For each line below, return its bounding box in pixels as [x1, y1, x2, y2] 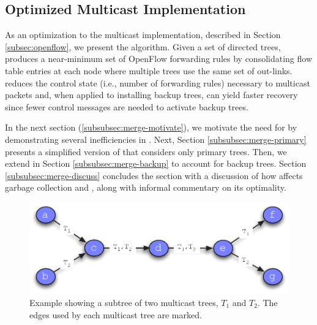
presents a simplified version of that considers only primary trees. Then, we [5, 145, 287, 158]
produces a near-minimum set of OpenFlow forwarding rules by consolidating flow [5, 52, 312, 65]
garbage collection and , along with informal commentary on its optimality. [5, 181, 286, 194]
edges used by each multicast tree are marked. [29, 308, 202, 321]
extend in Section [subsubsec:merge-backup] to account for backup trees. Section [5, 157, 307, 170]
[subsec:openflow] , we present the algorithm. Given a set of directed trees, [5, 40, 281, 53]
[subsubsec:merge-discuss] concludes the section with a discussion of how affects [5, 169, 303, 182]
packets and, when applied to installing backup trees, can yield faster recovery [5, 88, 298, 101]
